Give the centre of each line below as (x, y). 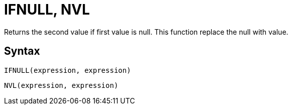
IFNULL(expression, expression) (67, 70)
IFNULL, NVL (47, 10)
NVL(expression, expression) (61, 85)
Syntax (22, 51)
